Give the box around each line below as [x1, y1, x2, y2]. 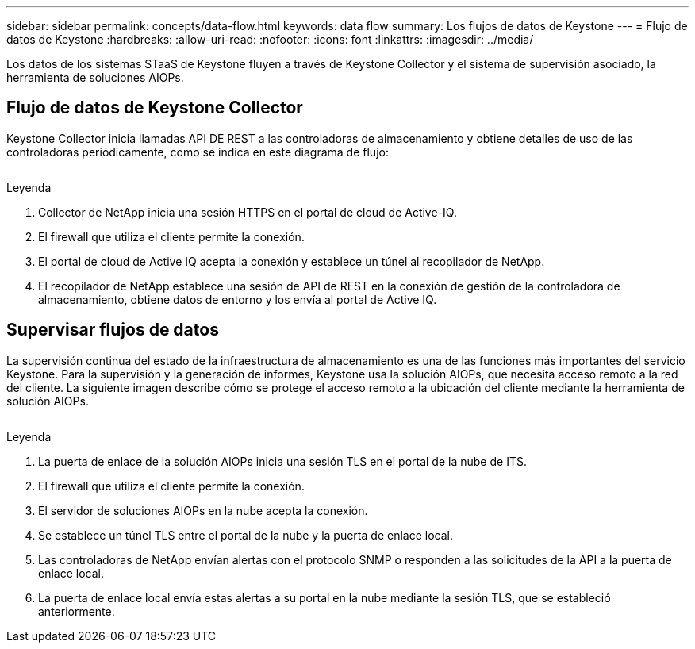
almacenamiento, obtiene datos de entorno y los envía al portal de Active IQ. [38, 292, 437, 306]
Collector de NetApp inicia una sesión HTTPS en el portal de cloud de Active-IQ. [38, 205, 457, 219]
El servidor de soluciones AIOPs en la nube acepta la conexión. [38, 503, 368, 517]
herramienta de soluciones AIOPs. [6, 71, 184, 84]
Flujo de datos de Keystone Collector [6, 98, 303, 118]
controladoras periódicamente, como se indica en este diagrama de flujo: [6, 144, 389, 159]
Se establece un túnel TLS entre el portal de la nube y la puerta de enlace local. [38, 528, 453, 542]
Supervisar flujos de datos [6, 320, 219, 340]
